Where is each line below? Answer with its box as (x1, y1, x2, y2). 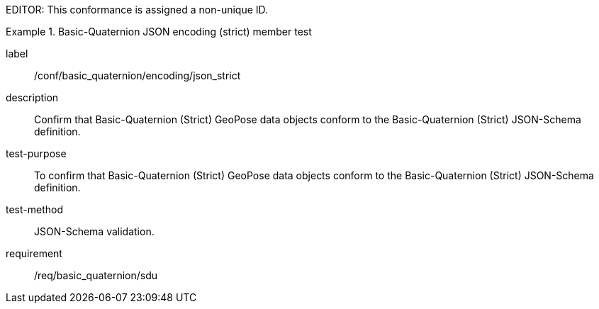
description (6, 91, 59, 103)
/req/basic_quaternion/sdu (34, 269, 158, 281)
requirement (6, 247, 62, 259)
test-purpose (6, 147, 67, 159)
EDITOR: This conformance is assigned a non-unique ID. (6, 4, 269, 16)
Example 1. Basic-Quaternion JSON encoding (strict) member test (6, 26, 312, 38)
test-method (6, 203, 63, 215)
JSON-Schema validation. (34, 225, 155, 237)
